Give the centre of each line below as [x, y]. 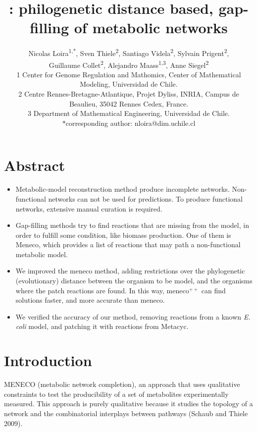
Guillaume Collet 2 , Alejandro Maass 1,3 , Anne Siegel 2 [129, 64]
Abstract [35, 165]
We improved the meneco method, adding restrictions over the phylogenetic [130, 271]
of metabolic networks [151, 27]
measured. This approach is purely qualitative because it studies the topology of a [128, 404]
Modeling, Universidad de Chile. [129, 84]
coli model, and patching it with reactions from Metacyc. [102, 326]
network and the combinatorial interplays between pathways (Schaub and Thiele [126, 413]
